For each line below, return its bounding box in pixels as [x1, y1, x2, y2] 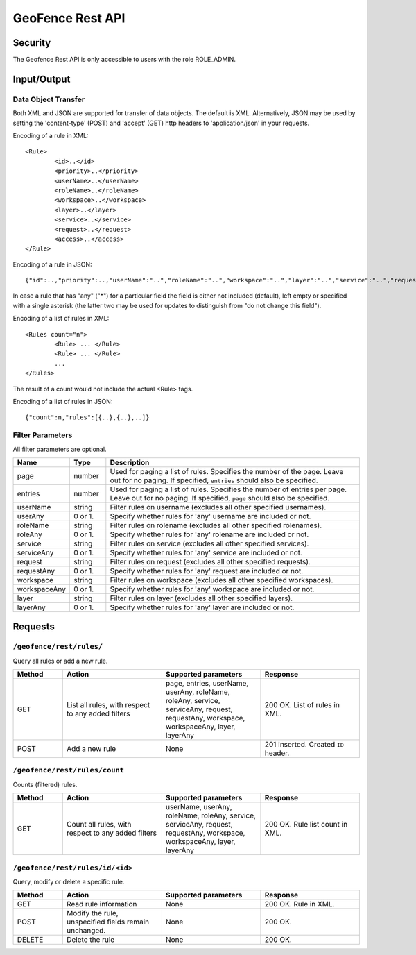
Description [110, 457, 150, 467]
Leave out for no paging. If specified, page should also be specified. [110, 493, 330, 502]
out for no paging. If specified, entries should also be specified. [110, 475, 318, 485]
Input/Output [12, 73, 71, 85]
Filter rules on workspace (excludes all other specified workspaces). [110, 575, 333, 584]
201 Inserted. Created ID [264, 740, 345, 750]
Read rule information [66, 899, 137, 909]
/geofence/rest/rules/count [12, 766, 125, 775]
